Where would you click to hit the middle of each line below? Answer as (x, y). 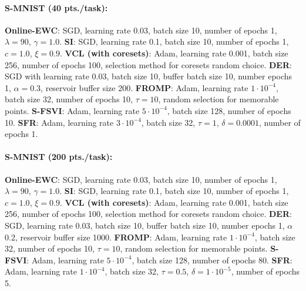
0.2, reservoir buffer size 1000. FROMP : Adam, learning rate (116, 237)
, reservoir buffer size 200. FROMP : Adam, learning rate (144, 87)
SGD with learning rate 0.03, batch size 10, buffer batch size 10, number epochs (149, 76)
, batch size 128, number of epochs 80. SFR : (212, 260)
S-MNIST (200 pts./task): (59, 157)
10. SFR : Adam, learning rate (59, 122)
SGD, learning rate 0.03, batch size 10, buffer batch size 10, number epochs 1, (145, 225)
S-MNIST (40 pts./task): (56, 7)
